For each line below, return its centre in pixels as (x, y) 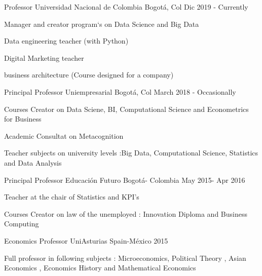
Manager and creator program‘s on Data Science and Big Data (102, 24)
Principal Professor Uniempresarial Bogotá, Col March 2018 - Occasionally (120, 91)
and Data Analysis (33, 162)
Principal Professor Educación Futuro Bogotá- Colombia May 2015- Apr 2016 (125, 180)
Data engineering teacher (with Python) (66, 41)
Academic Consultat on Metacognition (64, 135)
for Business (23, 119)
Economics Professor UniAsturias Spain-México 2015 (86, 240)
